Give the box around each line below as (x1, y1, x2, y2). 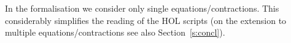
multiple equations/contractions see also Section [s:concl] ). (5, 26, 225, 39)
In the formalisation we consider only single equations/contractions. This (5, 2, 279, 14)
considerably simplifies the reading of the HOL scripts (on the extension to (5, 14, 287, 26)
